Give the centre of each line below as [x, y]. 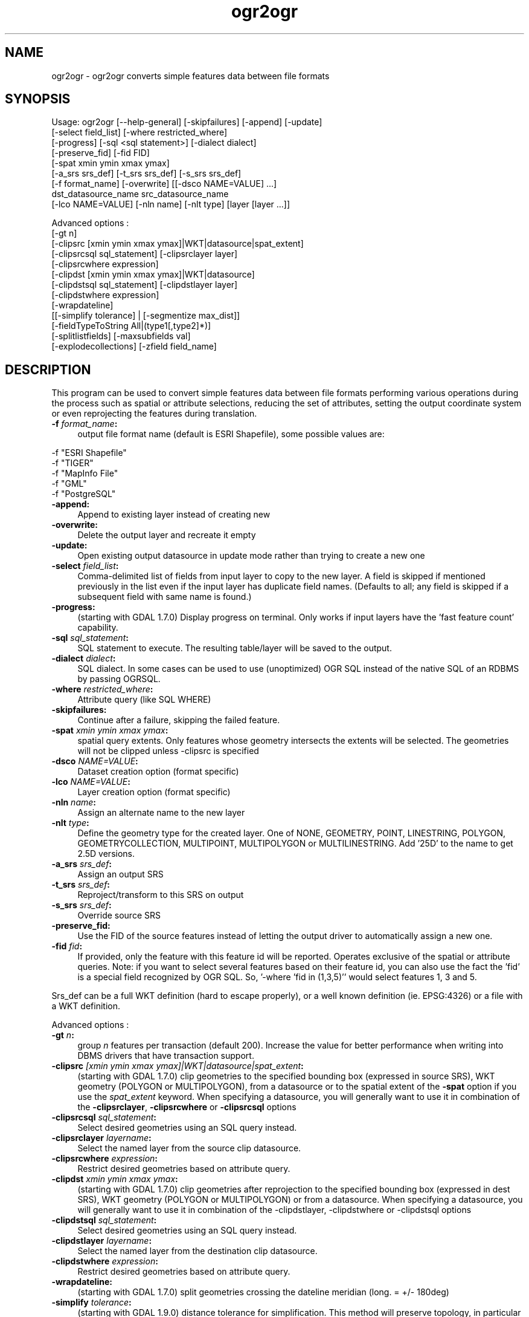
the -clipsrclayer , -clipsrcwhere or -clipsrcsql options [187, 1107]
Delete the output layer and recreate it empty [167, 535]
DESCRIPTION [48, 369]
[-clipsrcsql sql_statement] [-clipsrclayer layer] [145, 254]
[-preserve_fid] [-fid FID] [101, 153]
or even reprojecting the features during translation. [154, 414]
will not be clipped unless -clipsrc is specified [168, 751]
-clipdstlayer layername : [102, 1241]
